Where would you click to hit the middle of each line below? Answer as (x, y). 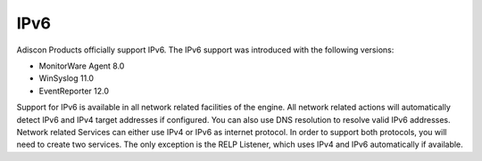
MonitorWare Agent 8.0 (82, 66)
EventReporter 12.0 (74, 91)
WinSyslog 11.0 (66, 78)
